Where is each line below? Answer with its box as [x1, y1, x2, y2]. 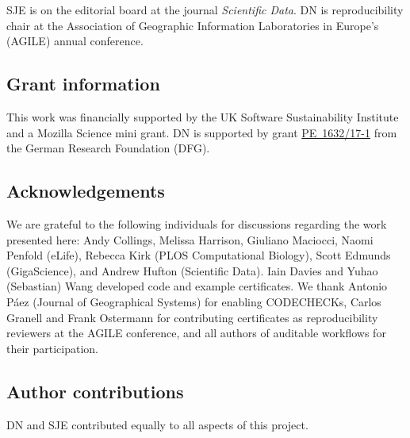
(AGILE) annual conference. [6, 33, 144, 49]
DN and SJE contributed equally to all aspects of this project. [6, 416, 308, 432]
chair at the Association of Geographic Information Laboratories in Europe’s [6, 17, 379, 33]
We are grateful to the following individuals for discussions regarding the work [6, 215, 387, 232]
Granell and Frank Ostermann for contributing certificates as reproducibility [6, 309, 378, 325]
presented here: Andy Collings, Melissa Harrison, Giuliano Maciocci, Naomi [6, 231, 374, 248]
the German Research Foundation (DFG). [6, 140, 210, 156]
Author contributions [6, 378, 184, 403]
